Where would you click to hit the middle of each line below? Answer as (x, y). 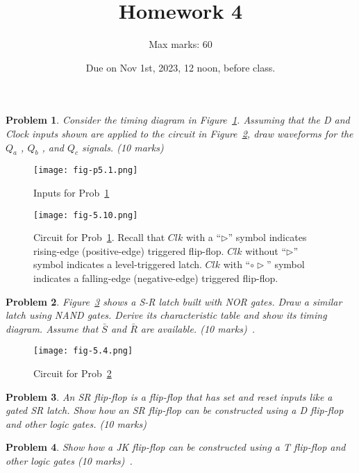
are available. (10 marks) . (198, 328)
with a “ (203, 237)
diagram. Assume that (52, 328)
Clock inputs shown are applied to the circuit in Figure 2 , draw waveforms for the (179, 133)
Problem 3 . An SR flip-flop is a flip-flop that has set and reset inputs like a (169, 396)
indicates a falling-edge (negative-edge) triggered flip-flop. (156, 277)
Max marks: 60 (181, 44)
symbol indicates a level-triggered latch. (118, 264)
